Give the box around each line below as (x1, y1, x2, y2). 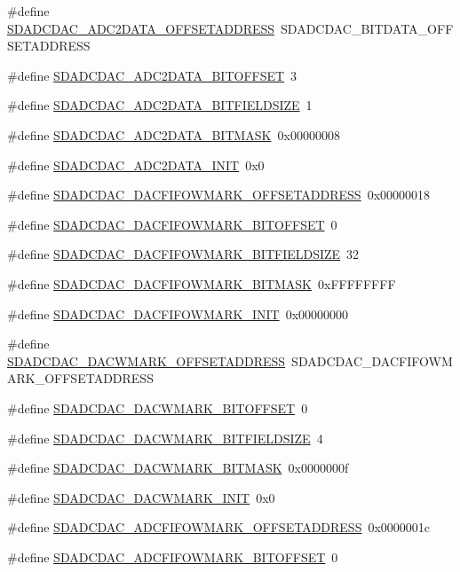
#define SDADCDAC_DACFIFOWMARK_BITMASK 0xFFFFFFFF (7, 274, 396, 293)
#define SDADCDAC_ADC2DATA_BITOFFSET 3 (7, 66, 297, 84)
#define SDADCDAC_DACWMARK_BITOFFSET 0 (7, 398, 308, 417)
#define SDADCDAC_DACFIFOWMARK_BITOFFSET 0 (7, 215, 337, 233)
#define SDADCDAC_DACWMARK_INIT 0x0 (7, 488, 275, 506)
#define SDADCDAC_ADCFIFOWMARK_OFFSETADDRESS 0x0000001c (7, 518, 431, 537)
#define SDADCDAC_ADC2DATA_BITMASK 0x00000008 (7, 125, 340, 144)
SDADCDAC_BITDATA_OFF (281, 19, 454, 37)
